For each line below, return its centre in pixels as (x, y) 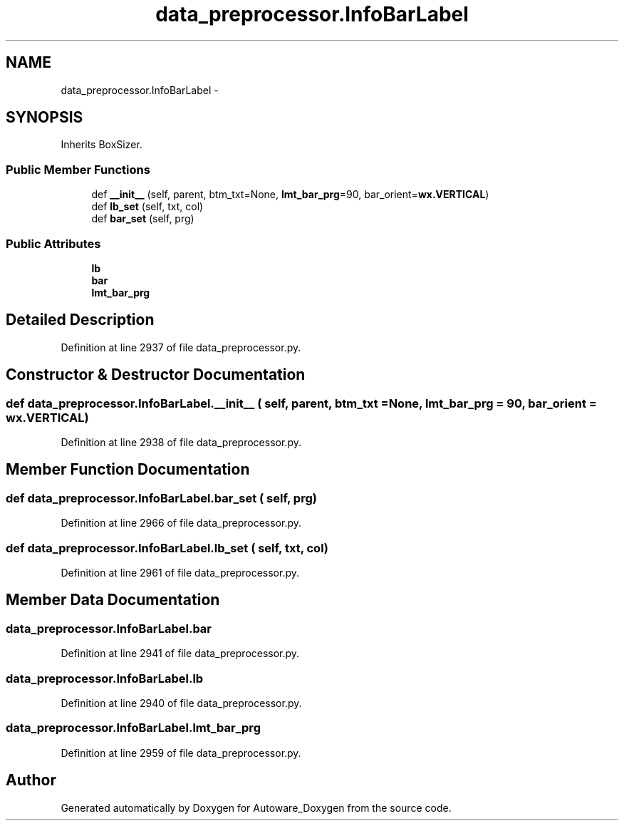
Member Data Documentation (113, 600)
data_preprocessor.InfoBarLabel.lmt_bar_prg (133, 728)
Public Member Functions (78, 169)
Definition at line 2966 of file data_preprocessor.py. (181, 523)
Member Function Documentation (128, 470)
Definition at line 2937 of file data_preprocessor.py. (181, 347)
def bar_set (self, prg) (143, 219)
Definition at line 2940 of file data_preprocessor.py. (181, 703)
